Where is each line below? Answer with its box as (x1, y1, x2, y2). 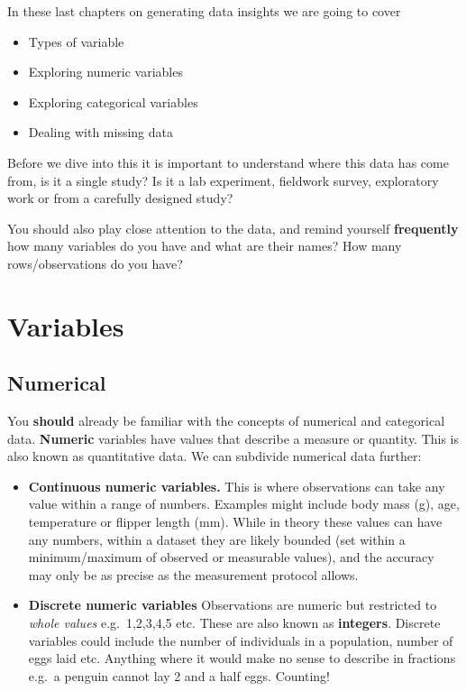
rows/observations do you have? (7, 253, 183, 272)
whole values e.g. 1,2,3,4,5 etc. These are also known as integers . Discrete (28, 613, 441, 632)
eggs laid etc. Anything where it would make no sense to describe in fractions (28, 649, 456, 668)
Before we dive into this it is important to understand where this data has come (7, 152, 449, 171)
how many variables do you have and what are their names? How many (7, 236, 402, 255)
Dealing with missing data (28, 123, 173, 142)
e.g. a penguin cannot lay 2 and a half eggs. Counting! (28, 666, 330, 685)
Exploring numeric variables (28, 62, 183, 81)
